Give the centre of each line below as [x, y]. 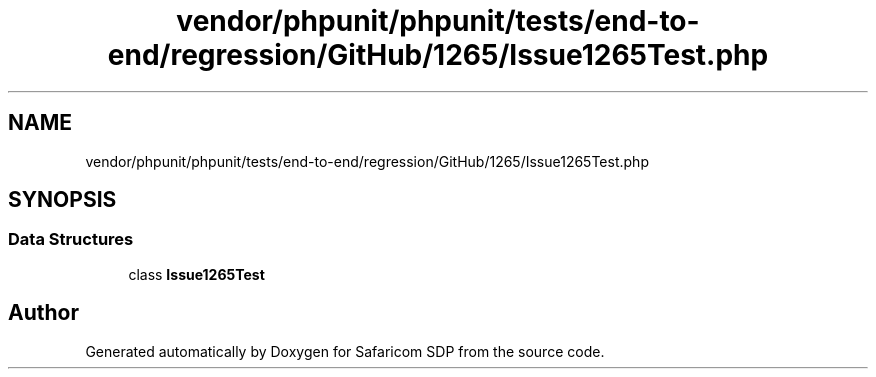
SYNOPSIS [62, 200]
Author [43, 313]
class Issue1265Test [196, 274]
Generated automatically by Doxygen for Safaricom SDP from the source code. [345, 351]
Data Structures [71, 239]
